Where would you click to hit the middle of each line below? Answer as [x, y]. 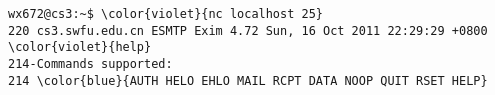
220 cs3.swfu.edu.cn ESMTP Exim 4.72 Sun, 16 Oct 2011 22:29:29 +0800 [248, 30]
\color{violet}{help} [80, 47]
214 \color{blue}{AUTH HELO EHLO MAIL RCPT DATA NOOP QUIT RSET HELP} [248, 80]
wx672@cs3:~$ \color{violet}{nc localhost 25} [165, 14]
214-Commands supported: [90, 63]
